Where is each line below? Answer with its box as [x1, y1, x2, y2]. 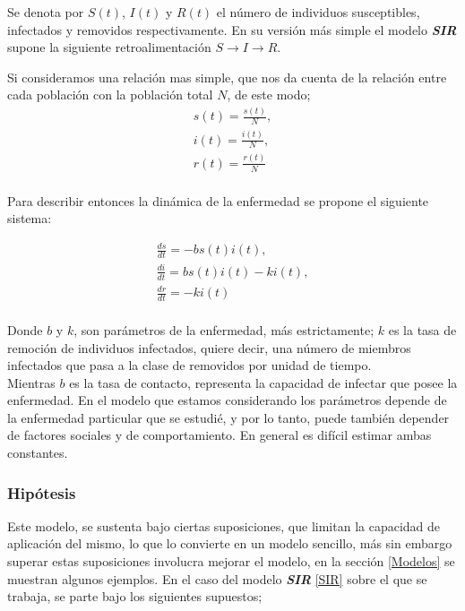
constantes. [7, 443, 68, 462]
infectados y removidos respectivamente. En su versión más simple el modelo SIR [7, 20, 457, 39]
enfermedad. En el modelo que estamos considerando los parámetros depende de [7, 391, 447, 409]
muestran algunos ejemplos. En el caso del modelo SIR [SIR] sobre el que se [7, 569, 427, 588]
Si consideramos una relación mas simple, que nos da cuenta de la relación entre [7, 67, 447, 86]
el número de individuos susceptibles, [216, 3, 420, 21]
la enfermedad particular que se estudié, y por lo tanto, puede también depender [7, 408, 450, 426]
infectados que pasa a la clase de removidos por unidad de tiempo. [7, 356, 372, 374]
